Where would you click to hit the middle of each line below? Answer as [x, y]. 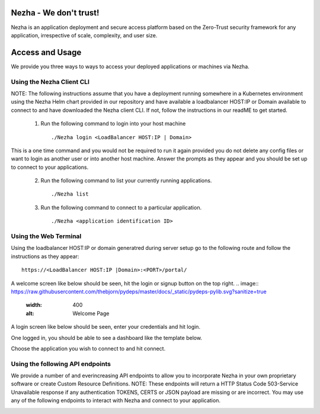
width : [34, 305]
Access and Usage [46, 52]
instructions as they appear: [45, 256]
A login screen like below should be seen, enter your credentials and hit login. [106, 327]
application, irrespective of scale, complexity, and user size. [84, 35]
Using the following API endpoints [61, 364]
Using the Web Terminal [46, 236]
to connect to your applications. [50, 167]
